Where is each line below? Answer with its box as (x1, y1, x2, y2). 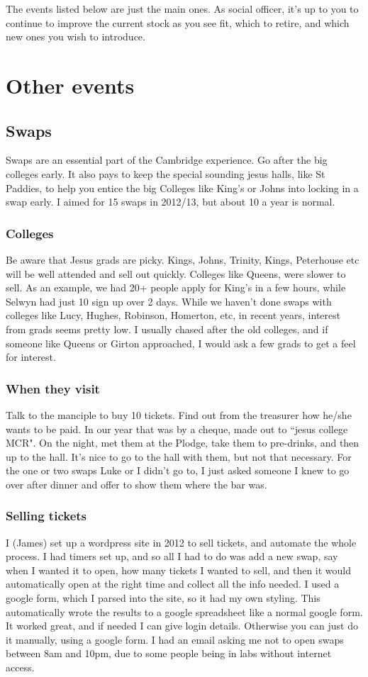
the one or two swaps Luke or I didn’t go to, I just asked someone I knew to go (6, 463, 350, 478)
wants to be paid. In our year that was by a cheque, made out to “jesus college (6, 421, 348, 436)
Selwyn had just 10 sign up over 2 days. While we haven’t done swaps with (6, 293, 332, 308)
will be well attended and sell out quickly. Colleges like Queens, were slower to (6, 266, 346, 281)
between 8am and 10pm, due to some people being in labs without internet (6, 646, 332, 661)
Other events (6, 70, 135, 99)
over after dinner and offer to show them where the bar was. (6, 476, 267, 491)
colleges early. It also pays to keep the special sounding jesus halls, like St (6, 166, 325, 181)
